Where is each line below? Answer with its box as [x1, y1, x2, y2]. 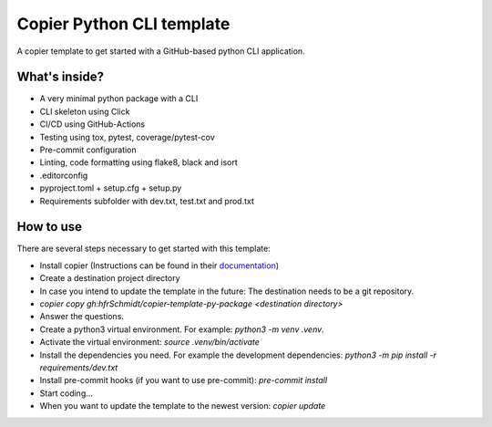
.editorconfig [39, 170, 88, 181]
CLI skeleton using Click [39, 106, 130, 117]
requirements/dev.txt [39, 362, 118, 373]
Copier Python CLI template [16, 14, 231, 34]
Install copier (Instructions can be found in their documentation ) [39, 260, 280, 271]
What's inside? [16, 69, 105, 85]
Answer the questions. [39, 311, 125, 322]
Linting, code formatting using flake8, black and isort [39, 157, 239, 168]
